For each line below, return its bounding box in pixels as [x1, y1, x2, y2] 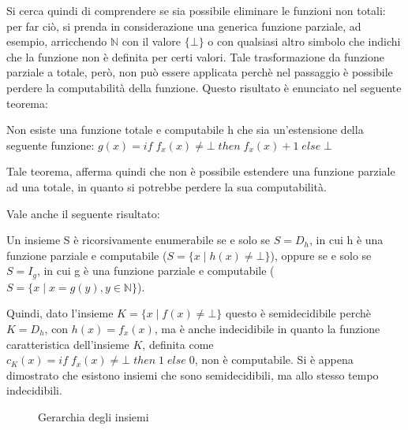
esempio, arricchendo [6, 33, 107, 50]
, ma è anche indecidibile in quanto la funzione [154, 320, 380, 336]
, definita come [142, 335, 214, 352]
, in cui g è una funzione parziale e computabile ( [36, 262, 275, 279]
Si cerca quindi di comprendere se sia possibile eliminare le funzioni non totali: [6, 2, 386, 18]
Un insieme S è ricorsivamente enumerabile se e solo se [6, 232, 271, 248]
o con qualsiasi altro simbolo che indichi [208, 33, 401, 50]
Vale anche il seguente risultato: [6, 205, 160, 221]
